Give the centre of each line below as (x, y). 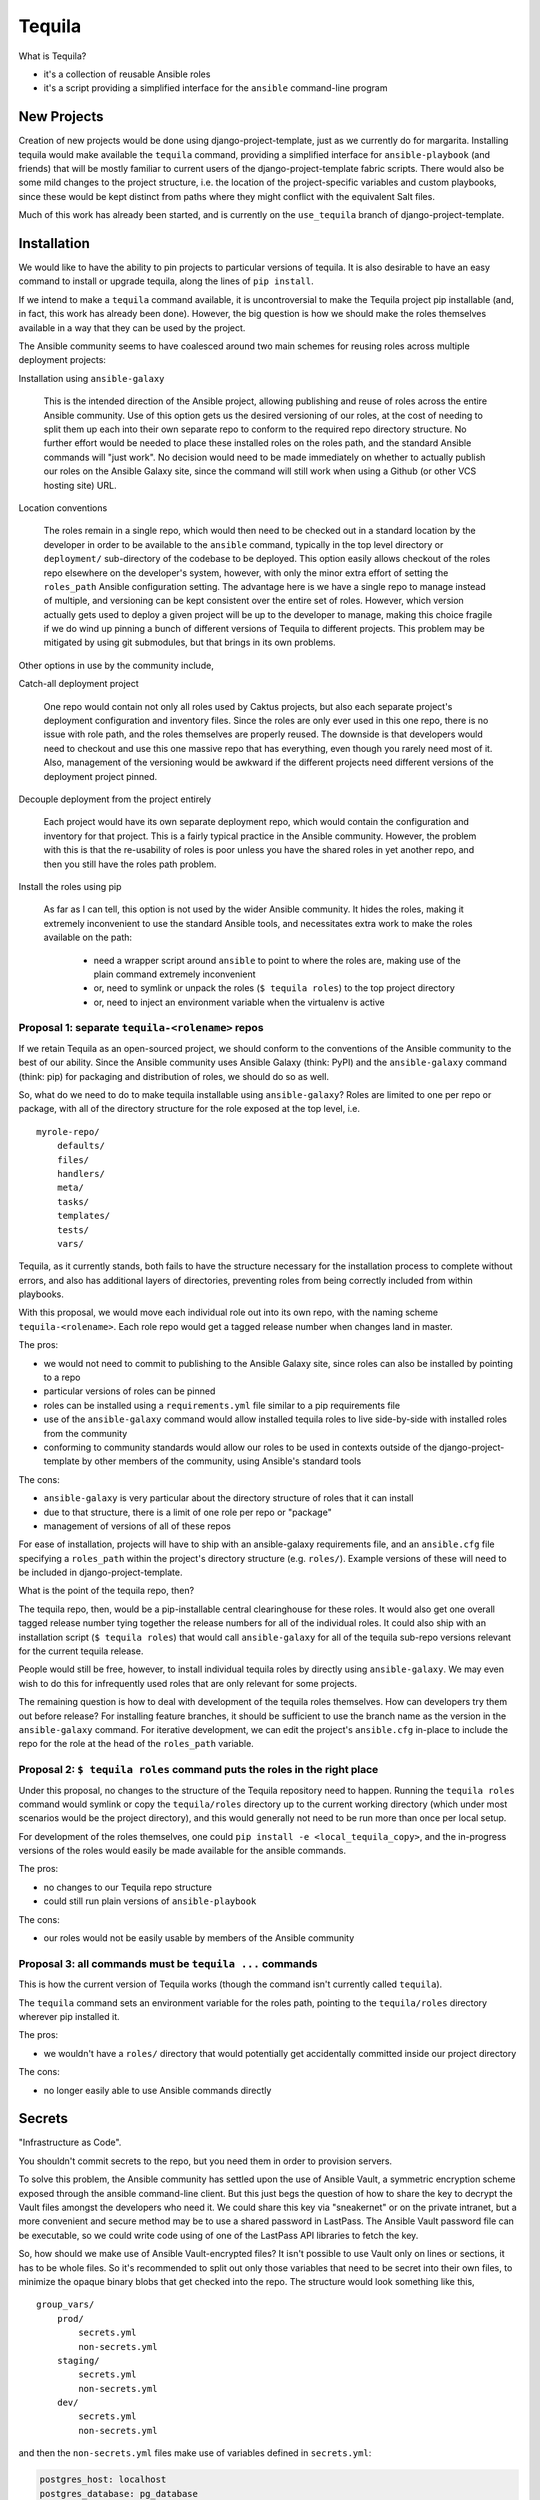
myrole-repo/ (68, 1131)
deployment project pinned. (100, 776)
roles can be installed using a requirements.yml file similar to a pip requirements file (221, 1405)
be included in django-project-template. (100, 1572)
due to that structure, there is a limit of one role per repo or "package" (187, 1512)
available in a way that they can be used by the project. (132, 327)
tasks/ (73, 1201)
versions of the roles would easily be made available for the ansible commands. (182, 1851)
